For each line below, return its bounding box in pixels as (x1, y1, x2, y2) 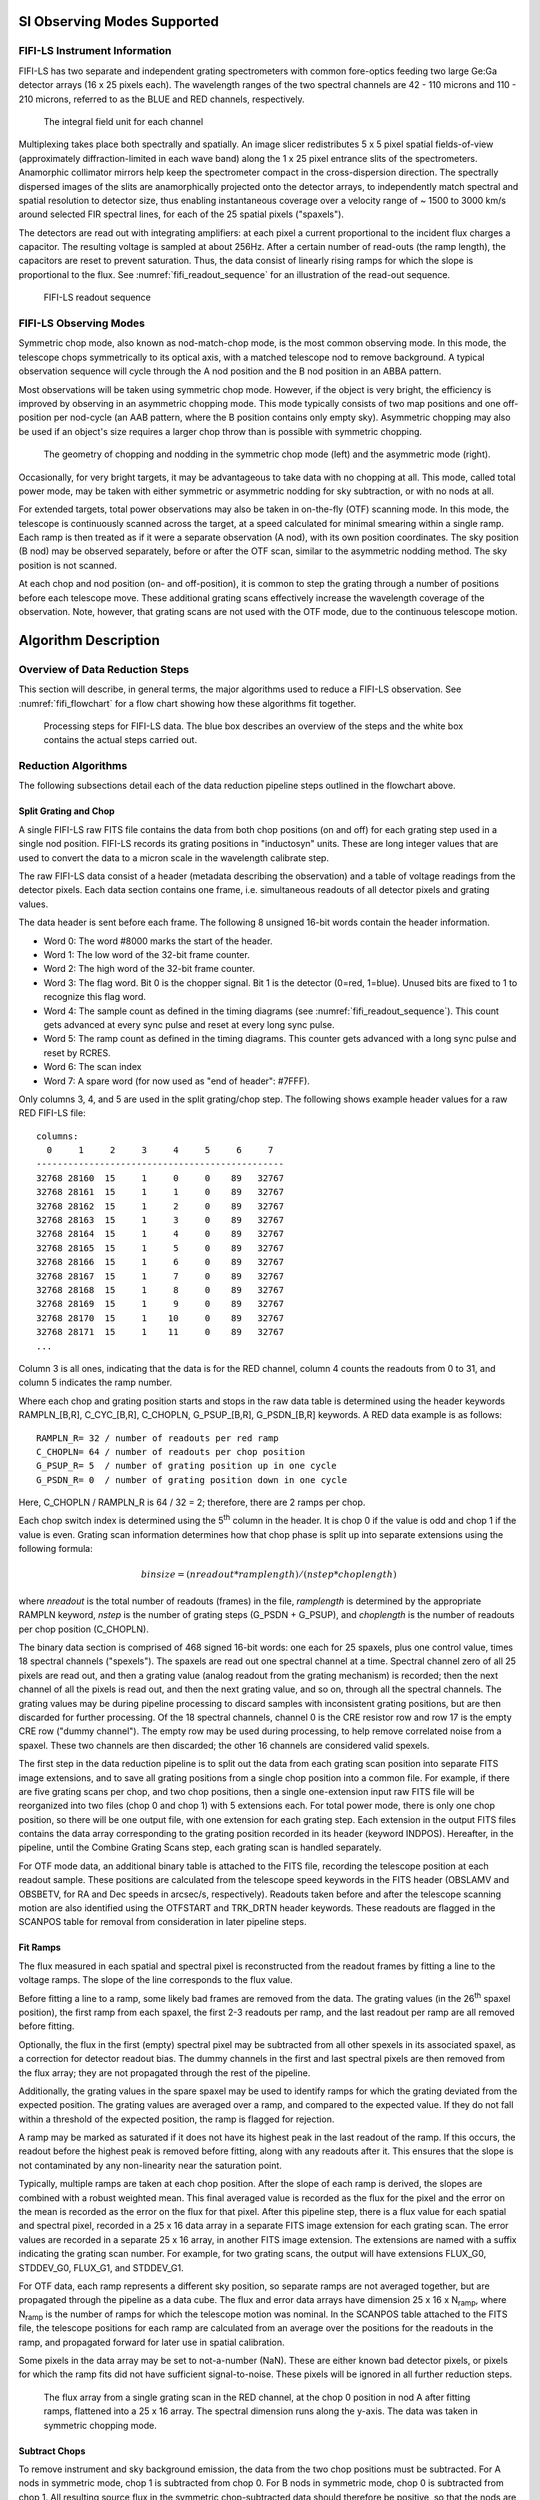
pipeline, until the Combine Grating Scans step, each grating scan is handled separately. (18, 1841, 382, 1854)
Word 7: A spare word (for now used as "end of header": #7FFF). (43, 1075, 310, 1087)
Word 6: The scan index (43, 1061, 142, 1073)
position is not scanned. (18, 559, 117, 571)
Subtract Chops (18, 2445, 86, 2457)
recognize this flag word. (43, 991, 147, 1003)
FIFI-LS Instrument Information (18, 44, 172, 58)
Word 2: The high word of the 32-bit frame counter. (43, 963, 255, 975)
